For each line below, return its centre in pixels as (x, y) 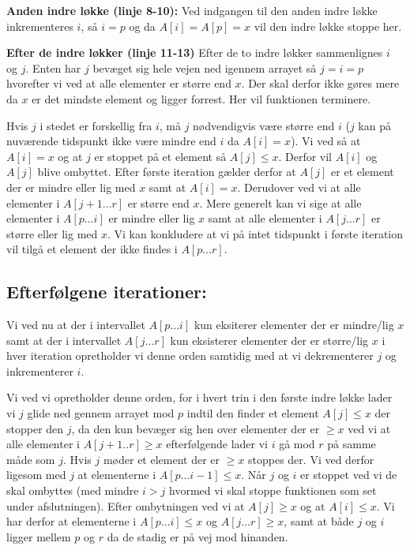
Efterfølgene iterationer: (107, 292)
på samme (352, 444)
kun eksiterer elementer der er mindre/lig (294, 325)
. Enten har (53, 67)
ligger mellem (39, 536)
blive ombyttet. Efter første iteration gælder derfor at (167, 172)
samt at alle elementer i (265, 218)
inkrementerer (40, 370)
